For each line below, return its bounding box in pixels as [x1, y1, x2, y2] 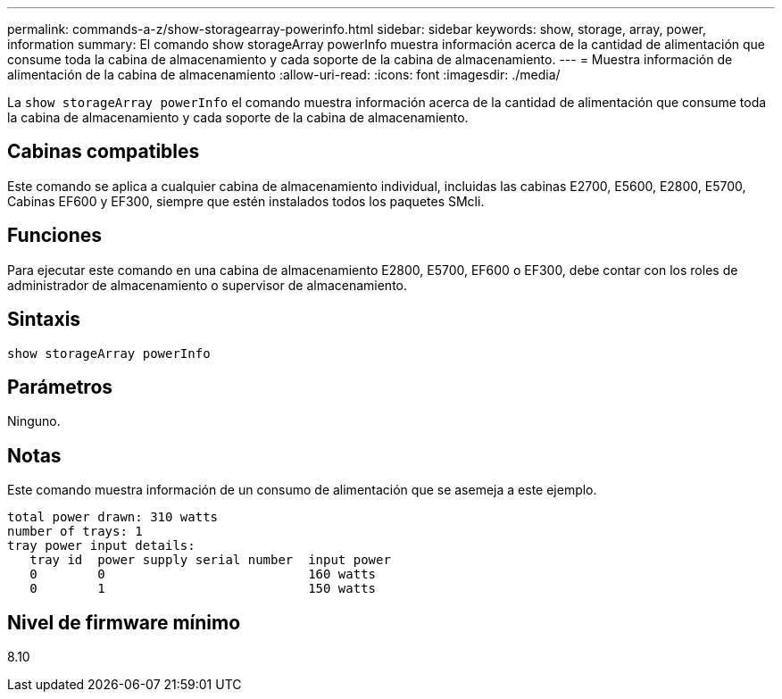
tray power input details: [7, 538, 195, 553]
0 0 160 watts [29, 567, 377, 582]
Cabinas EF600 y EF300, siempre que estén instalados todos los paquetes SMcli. [7, 193, 485, 209]
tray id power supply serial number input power [29, 553, 391, 568]
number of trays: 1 [7, 524, 143, 539]
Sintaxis [7, 308, 81, 331]
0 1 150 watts [29, 581, 377, 596]
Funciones [7, 224, 103, 247]
